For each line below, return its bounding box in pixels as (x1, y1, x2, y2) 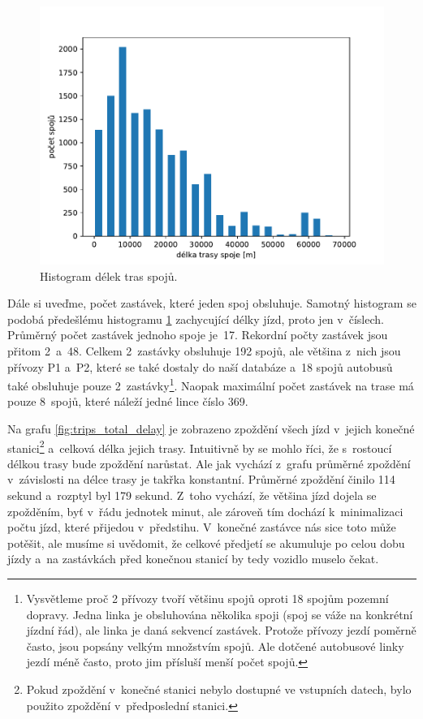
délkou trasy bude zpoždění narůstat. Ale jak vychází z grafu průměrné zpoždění (7, 454, 411, 471)
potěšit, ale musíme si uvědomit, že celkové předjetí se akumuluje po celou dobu (7, 534, 405, 551)
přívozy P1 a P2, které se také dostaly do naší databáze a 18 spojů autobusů (7, 358, 393, 375)
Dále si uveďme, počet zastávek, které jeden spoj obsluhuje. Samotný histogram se (7, 295, 417, 312)
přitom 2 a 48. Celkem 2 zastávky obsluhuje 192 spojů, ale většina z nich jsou (7, 342, 401, 359)
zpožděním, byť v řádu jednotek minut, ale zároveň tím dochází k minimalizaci (7, 502, 404, 519)
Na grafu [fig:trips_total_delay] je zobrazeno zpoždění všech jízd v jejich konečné (7, 420, 415, 437)
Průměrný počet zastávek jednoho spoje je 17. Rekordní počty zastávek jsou (7, 326, 388, 343)
